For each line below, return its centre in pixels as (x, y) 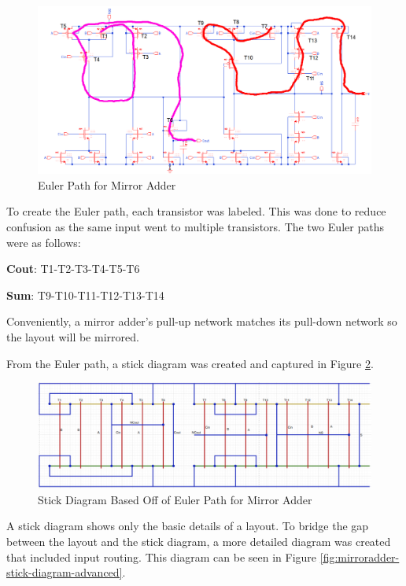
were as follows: (44, 242)
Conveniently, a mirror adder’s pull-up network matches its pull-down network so (202, 321)
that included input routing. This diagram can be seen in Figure (162, 557)
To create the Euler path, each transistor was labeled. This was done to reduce (196, 211)
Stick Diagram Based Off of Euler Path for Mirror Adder (175, 499)
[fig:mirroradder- (360, 557)
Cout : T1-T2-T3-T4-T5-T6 (73, 269)
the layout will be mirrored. (73, 336)
